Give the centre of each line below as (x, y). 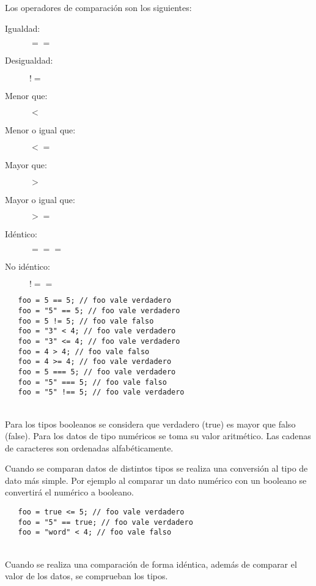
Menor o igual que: (40, 130)
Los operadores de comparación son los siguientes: (98, 7)
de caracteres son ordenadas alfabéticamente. (89, 447)
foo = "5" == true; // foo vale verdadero (105, 522)
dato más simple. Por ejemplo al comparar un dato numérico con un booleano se (156, 480)
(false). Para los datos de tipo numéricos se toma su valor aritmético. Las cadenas (158, 436)
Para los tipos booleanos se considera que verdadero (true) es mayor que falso (150, 424)
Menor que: (26, 95)
